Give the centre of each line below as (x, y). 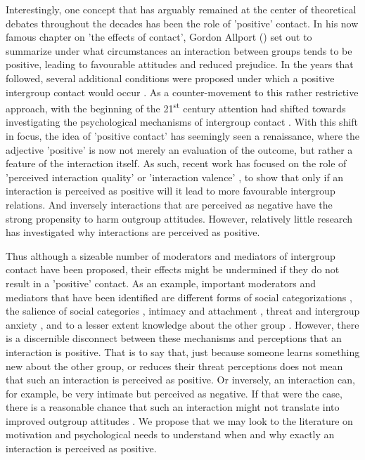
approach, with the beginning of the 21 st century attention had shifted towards (176, 107)
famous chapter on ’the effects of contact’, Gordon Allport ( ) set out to (159, 37)
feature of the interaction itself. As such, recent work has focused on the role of (176, 163)
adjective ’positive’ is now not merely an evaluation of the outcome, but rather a (179, 149)
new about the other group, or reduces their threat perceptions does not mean (174, 366)
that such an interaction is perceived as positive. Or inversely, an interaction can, (180, 380)
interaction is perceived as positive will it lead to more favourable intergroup (171, 191)
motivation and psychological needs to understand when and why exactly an (170, 434)
